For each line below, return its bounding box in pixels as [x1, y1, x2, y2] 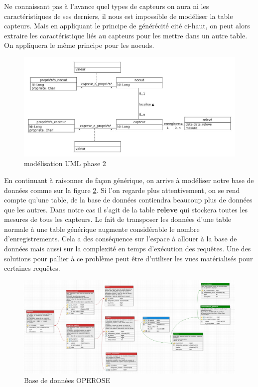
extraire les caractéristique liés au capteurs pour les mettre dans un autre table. [4, 30, 248, 40]
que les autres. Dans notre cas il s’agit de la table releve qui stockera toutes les [4, 204, 248, 214]
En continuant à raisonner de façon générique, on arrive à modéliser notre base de [4, 175, 254, 185]
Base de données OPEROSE [24, 375, 111, 386]
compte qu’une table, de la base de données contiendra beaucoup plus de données [4, 194, 253, 205]
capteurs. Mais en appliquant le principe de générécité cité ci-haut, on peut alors [4, 20, 250, 31]
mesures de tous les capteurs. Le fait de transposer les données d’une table [4, 214, 231, 224]
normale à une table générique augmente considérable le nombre [4, 223, 200, 234]
